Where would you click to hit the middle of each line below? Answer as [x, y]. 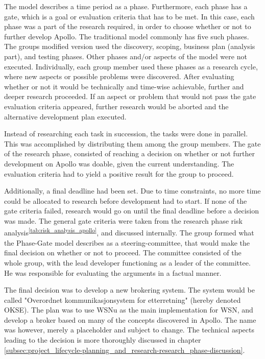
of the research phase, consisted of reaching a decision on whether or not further [130, 153]
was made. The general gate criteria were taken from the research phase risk [123, 220]
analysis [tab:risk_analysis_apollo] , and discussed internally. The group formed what [129, 232]
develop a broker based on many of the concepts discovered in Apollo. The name [130, 319]
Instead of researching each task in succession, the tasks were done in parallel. [126, 134]
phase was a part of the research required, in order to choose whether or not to [128, 26]
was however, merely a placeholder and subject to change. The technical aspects [129, 330]
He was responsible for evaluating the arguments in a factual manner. [113, 272]
